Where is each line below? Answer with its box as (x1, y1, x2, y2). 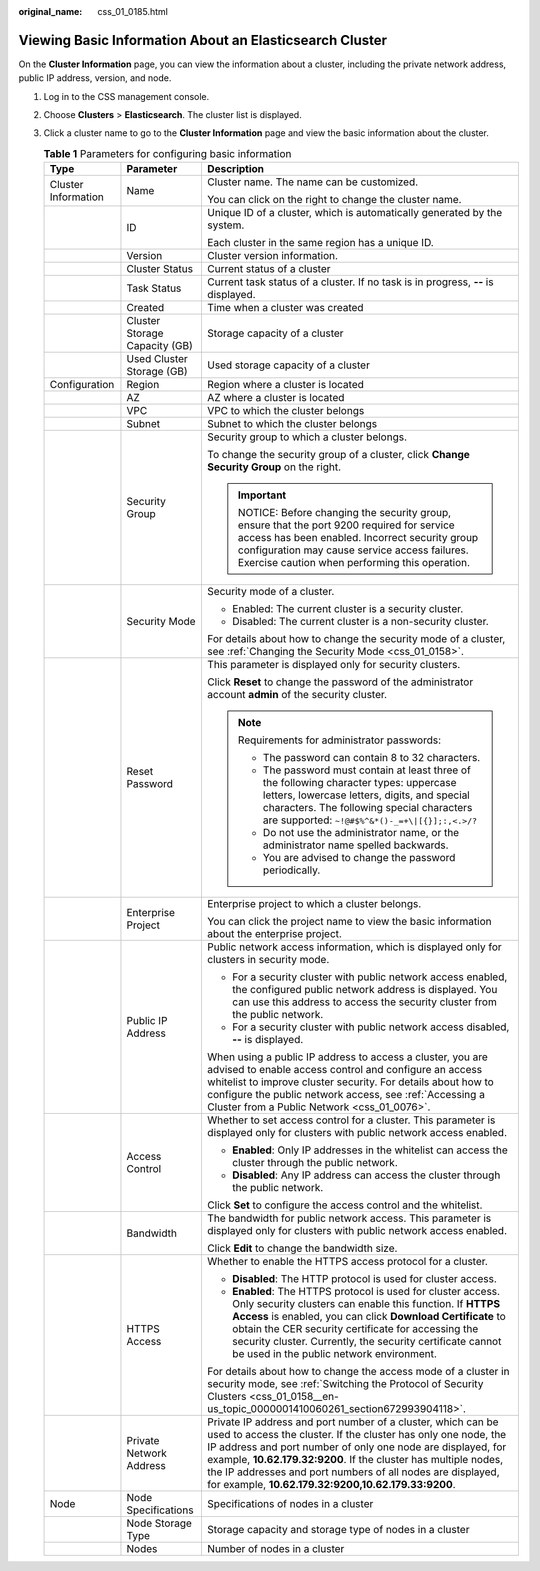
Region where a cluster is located (206, 378, 365, 392)
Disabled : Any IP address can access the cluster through (231, 1168, 501, 1182)
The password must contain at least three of (262, 763, 472, 777)
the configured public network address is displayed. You (231, 983, 498, 997)
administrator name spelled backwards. (262, 838, 449, 852)
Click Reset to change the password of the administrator (206, 675, 474, 689)
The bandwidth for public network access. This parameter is (206, 1211, 492, 1225)
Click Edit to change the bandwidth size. (206, 1241, 398, 1255)
